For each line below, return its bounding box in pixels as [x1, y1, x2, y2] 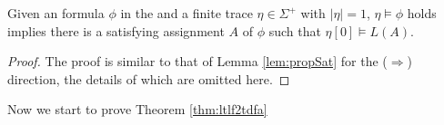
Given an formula [7, 4, 105, 22]
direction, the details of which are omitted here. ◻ [7, 69, 290, 88]
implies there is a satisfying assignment [7, 21, 225, 40]
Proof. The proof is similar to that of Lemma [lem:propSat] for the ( [7, 52, 388, 71]
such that [268, 21, 321, 40]
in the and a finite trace [120, 4, 253, 22]
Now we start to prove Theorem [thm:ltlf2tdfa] [7, 100, 267, 119]
